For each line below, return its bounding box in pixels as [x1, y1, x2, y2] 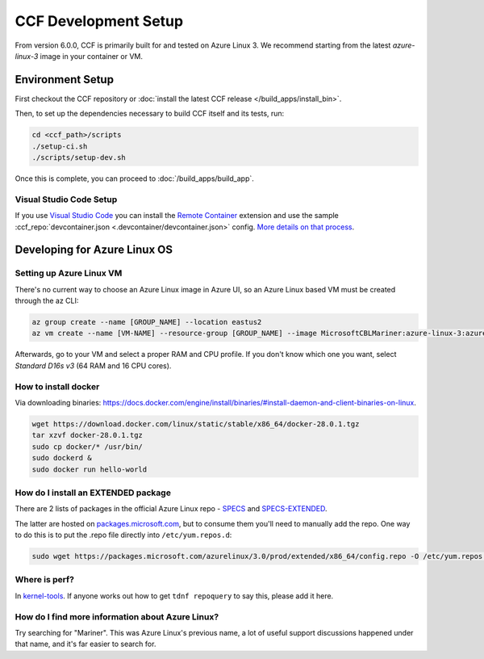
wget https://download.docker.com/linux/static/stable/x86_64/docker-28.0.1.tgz [31, 419, 360, 428]
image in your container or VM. [40, 51, 143, 61]
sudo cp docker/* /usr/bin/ [31, 442, 143, 451]
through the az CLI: [15, 296, 79, 306]
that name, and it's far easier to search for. [15, 639, 156, 649]
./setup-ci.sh [31, 141, 88, 151]
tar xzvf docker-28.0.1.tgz [31, 430, 143, 440]
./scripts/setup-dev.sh [31, 153, 127, 162]
